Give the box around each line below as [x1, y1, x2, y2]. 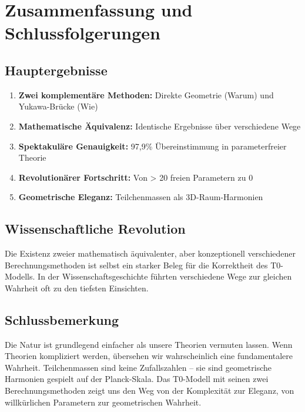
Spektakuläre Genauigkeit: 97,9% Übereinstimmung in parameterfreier [18, 139, 287, 152]
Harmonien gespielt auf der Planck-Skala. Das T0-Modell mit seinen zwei [5, 373, 269, 385]
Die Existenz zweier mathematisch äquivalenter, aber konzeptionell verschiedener [5, 247, 296, 260]
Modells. [5, 270, 35, 283]
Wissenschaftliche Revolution [5, 220, 186, 238]
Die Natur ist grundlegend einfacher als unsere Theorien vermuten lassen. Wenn [5, 338, 293, 350]
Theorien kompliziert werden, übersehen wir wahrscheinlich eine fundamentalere [5, 350, 293, 362]
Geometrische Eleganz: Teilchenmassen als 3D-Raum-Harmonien [18, 191, 263, 203]
